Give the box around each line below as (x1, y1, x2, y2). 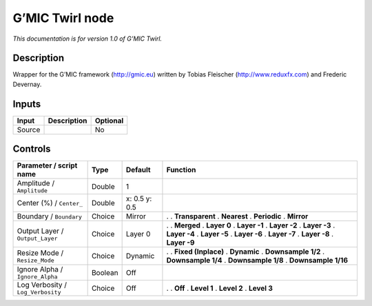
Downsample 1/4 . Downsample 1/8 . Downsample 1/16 (166, 256, 348, 265)
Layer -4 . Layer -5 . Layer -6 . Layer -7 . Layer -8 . (166, 229, 334, 239)
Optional (94, 116, 124, 125)
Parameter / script (17, 161, 78, 170)
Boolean (91, 267, 118, 277)
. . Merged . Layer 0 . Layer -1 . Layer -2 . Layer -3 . (166, 221, 335, 230)
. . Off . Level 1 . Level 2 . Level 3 (166, 283, 273, 293)
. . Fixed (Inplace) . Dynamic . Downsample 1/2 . (166, 247, 325, 256)
